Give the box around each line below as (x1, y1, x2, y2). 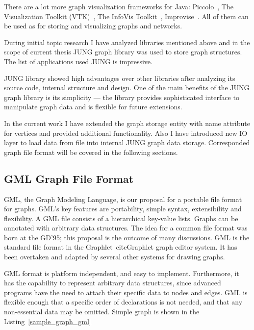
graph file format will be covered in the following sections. (4, 147, 178, 157)
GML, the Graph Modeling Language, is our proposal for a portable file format (4, 194, 242, 204)
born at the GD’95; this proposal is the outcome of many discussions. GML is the (4, 232, 250, 242)
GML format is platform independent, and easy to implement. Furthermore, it (4, 268, 239, 278)
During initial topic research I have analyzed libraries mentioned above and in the (4, 37, 250, 47)
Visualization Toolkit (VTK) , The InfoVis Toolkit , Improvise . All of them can (4, 11, 249, 21)
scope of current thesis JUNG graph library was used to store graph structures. (4, 47, 242, 57)
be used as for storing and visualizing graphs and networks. (4, 21, 182, 31)
